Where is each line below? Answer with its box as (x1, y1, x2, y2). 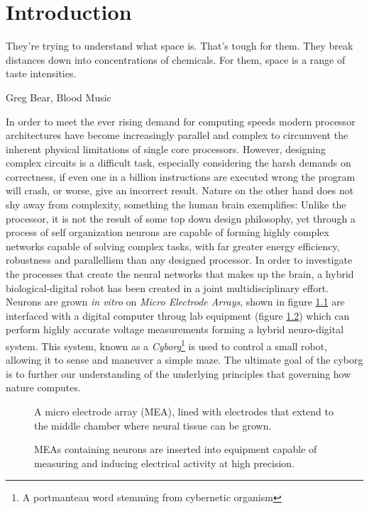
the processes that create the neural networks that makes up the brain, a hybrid (6, 267, 354, 281)
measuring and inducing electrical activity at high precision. (34, 455, 295, 470)
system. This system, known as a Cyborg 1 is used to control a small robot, (6, 337, 328, 353)
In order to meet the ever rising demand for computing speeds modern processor (6, 113, 356, 128)
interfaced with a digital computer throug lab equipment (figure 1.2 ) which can (6, 308, 350, 323)
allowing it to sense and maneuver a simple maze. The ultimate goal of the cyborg (6, 352, 363, 367)
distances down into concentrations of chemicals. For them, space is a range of (6, 52, 346, 67)
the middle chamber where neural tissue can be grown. (34, 418, 272, 432)
